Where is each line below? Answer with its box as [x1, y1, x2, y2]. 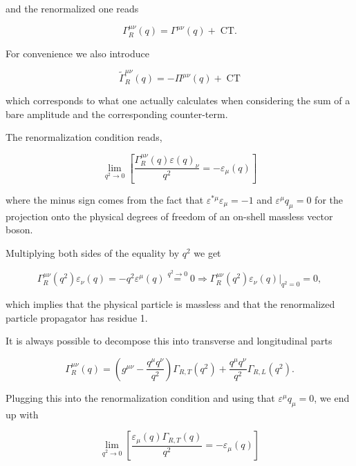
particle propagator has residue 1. [6, 310, 148, 324]
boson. [6, 222, 33, 237]
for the [315, 193, 343, 207]
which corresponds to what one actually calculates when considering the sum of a [6, 93, 350, 108]
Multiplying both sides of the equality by [6, 246, 180, 260]
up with [6, 407, 39, 421]
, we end [314, 390, 350, 405]
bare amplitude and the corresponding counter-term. [6, 106, 228, 121]
